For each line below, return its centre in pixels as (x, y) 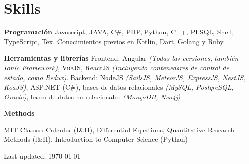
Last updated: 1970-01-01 (42, 156)
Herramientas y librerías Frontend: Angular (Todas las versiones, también (121, 58)
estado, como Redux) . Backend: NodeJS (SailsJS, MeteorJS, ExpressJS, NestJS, (125, 77)
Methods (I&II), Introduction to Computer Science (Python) (96, 139)
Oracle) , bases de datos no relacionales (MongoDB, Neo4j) (92, 96)
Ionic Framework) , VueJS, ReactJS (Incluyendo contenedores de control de (117, 67)
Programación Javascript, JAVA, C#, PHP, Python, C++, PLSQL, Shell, (119, 32)
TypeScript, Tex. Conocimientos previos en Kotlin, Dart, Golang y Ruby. (115, 41)
